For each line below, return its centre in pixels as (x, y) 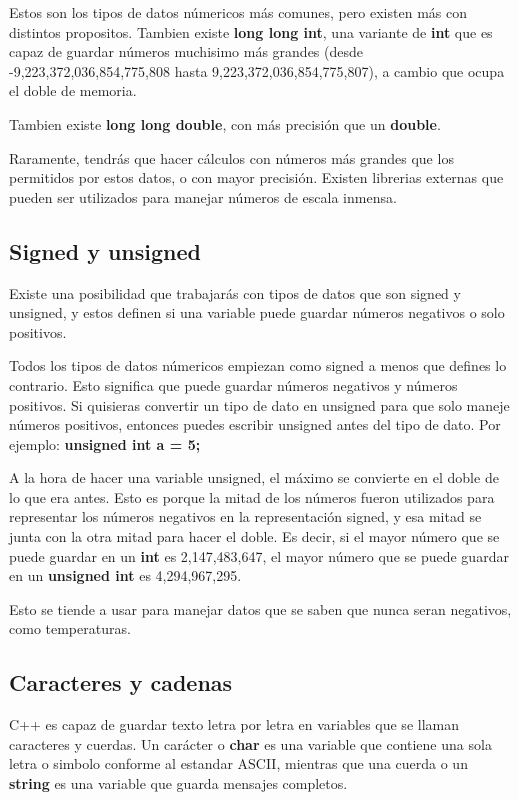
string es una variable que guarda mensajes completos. (178, 783)
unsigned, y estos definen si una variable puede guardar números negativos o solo (257, 312)
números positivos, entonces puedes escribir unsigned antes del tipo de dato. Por (255, 424)
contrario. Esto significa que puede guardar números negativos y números (233, 384)
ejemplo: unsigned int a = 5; (105, 443)
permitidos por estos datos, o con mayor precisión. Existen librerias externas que (256, 177)
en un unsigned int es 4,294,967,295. (125, 575)
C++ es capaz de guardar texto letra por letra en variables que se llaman (234, 724)
